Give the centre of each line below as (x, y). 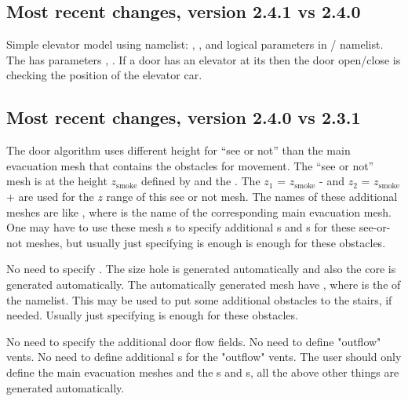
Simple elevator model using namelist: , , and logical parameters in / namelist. (195, 44)
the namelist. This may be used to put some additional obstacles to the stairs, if (199, 299)
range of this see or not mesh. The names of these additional (252, 196)
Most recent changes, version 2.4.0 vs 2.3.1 (184, 117)
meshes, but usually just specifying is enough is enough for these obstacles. (206, 242)
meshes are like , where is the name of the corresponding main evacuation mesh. (199, 211)
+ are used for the (50, 196)
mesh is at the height (57, 181)
